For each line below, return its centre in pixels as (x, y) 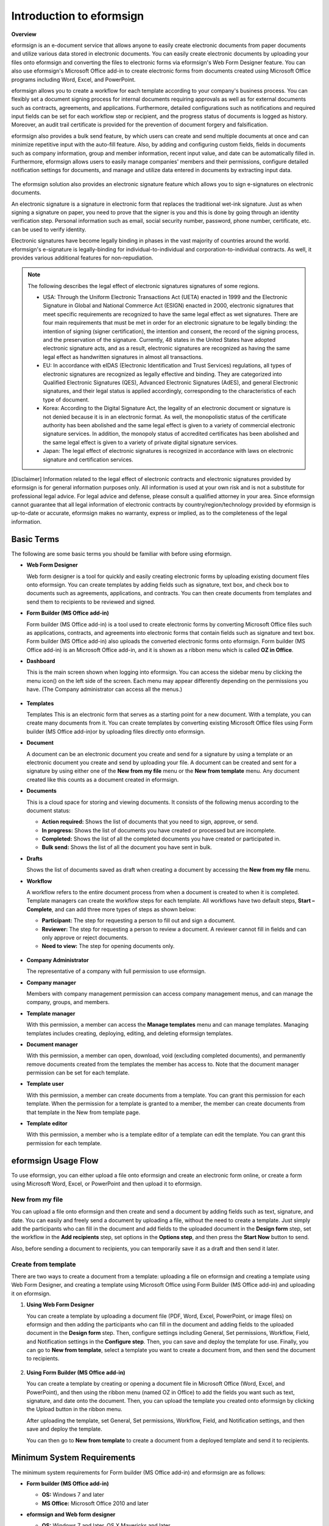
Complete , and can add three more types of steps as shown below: (111, 909)
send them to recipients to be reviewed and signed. (91, 602)
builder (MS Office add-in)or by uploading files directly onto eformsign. (116, 731)
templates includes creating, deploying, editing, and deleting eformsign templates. (129, 1033)
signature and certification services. (88, 459)
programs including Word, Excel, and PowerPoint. (73, 79)
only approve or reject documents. (85, 938)
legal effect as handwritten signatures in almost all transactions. (123, 356)
